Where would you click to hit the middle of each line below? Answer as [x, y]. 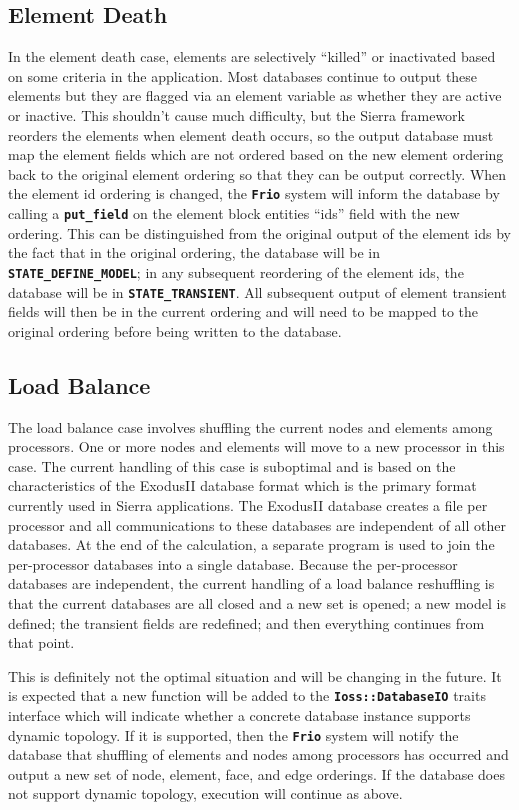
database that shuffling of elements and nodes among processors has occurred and [258, 754]
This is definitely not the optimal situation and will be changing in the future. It [255, 675]
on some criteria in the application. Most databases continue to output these [243, 75]
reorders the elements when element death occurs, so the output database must [251, 134]
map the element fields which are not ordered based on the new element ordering [256, 154]
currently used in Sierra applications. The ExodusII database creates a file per [248, 504]
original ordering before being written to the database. [175, 330]
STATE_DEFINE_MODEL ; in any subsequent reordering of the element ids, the [236, 271]
